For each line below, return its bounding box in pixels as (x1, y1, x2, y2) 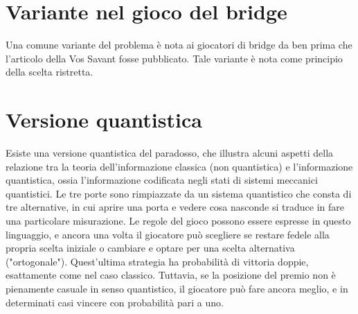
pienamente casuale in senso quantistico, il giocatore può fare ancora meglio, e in (6, 281, 348, 295)
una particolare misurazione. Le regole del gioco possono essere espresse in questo (6, 213, 351, 227)
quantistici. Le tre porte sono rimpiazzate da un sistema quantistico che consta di (6, 186, 352, 200)
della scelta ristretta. (6, 64, 93, 79)
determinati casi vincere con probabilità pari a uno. (6, 295, 224, 309)
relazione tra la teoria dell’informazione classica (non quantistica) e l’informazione (6, 159, 353, 173)
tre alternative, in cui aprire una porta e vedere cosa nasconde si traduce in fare (6, 200, 344, 214)
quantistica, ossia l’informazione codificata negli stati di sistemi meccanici (6, 173, 318, 187)
